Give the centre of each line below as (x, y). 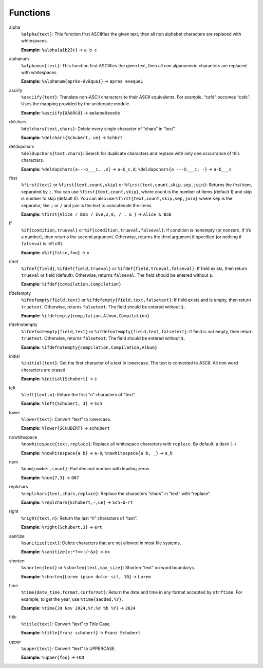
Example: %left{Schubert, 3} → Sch (62, 403)
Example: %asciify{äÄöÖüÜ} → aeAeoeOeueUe (71, 113)
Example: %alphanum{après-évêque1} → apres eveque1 (82, 81)
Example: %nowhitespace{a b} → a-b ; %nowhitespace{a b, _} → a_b (97, 453)
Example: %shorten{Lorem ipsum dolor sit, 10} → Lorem (86, 576)
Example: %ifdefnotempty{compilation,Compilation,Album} (89, 347)
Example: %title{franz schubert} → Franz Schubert (81, 633)
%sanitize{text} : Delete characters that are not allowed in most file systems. (101, 543)
